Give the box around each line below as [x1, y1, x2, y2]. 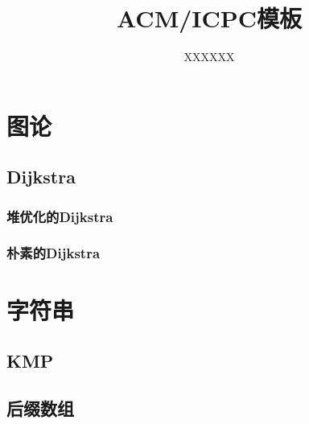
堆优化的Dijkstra [6, 206, 113, 226]
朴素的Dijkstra [6, 243, 101, 263]
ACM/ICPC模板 [116, 2, 303, 35]
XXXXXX [183, 48, 235, 65]
